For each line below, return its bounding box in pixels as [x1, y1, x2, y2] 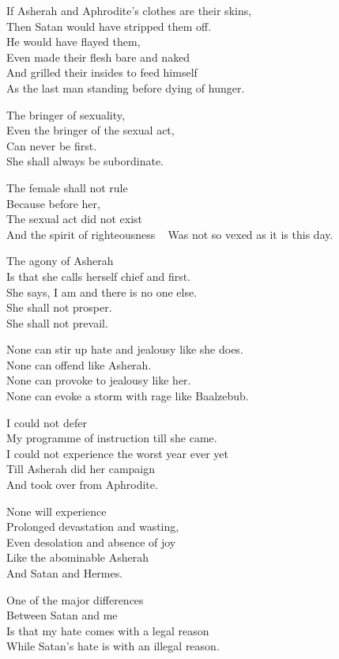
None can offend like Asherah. [6, 356, 152, 373]
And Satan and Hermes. [6, 565, 123, 581]
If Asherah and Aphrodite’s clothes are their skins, [6, 2, 252, 18]
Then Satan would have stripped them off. [6, 17, 212, 34]
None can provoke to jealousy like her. [6, 372, 191, 388]
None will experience [6, 502, 107, 519]
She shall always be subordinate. [6, 153, 164, 169]
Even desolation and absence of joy [6, 533, 176, 550]
